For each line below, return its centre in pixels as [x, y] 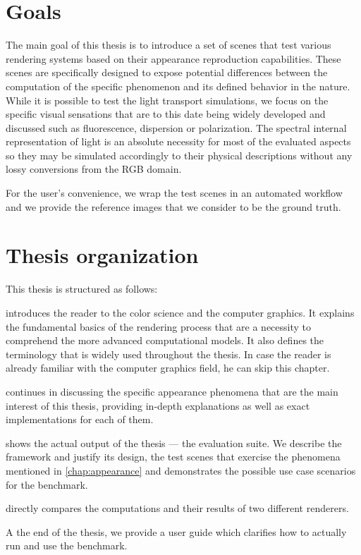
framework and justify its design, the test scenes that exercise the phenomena [173, 457]
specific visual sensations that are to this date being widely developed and [166, 114]
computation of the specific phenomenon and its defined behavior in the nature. [178, 86]
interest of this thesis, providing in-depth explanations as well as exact [158, 405]
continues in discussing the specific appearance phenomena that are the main [172, 391]
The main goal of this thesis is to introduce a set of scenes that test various [169, 45]
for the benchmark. [47, 484]
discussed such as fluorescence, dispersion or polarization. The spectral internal [176, 127]
